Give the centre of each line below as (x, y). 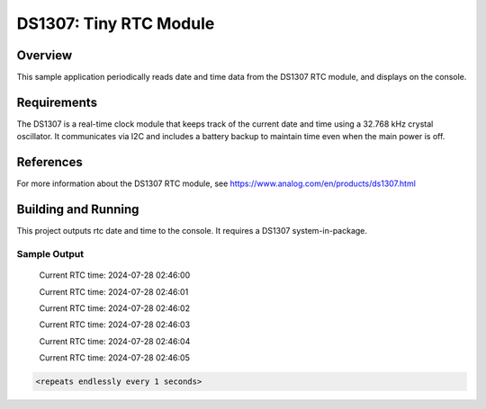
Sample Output (50, 253)
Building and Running (78, 210)
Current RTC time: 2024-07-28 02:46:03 (115, 325)
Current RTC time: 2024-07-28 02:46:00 (115, 275)
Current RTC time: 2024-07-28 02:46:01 (114, 291)
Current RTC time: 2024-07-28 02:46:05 (115, 358)
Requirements (57, 102)
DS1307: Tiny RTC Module (116, 23)
